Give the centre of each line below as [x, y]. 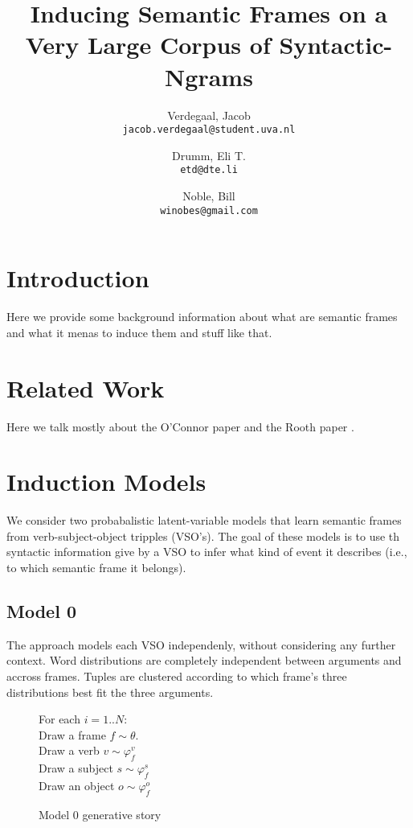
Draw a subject [76, 768]
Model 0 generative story [100, 814]
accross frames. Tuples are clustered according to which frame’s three [177, 676]
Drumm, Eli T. [209, 155]
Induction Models [106, 482]
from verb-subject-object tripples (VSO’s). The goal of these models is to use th [203, 536]
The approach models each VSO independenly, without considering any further [201, 644]
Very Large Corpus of [148, 45]
